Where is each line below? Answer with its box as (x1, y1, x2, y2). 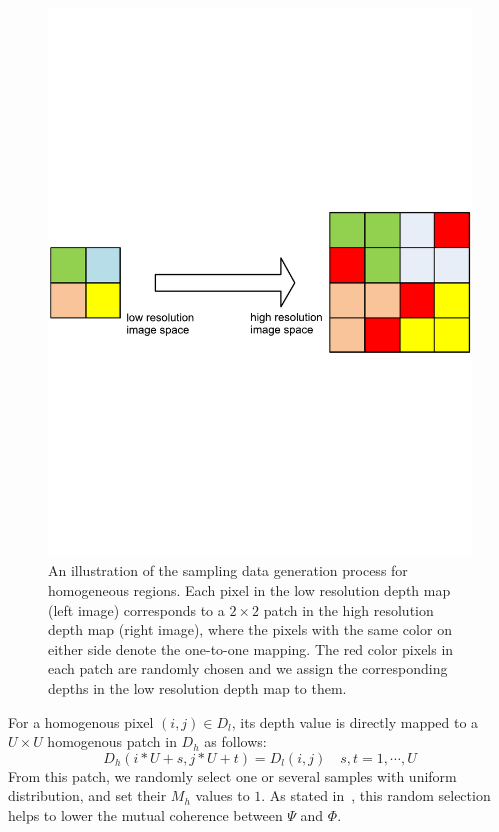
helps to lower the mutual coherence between (8, 805, 283, 826)
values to (195, 785, 250, 806)
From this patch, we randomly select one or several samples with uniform (8, 765, 457, 786)
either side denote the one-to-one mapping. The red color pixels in (48, 638, 454, 659)
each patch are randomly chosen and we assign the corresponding (48, 658, 448, 679)
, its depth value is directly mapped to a (231, 711, 479, 732)
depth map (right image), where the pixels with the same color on (48, 619, 452, 640)
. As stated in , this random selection (261, 785, 491, 806)
